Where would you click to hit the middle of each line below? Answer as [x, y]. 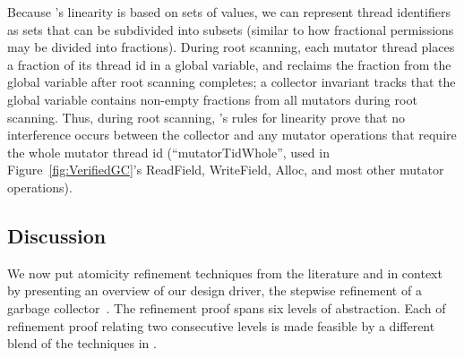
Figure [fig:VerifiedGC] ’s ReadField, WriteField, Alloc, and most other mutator [226, 170]
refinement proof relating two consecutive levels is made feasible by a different [221, 325]
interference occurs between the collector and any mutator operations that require [232, 135]
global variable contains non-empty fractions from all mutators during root [212, 99]
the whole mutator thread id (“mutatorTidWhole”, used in [168, 152]
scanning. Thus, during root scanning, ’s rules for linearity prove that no [206, 117]
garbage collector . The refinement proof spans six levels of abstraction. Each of [227, 307]
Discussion [57, 235]
